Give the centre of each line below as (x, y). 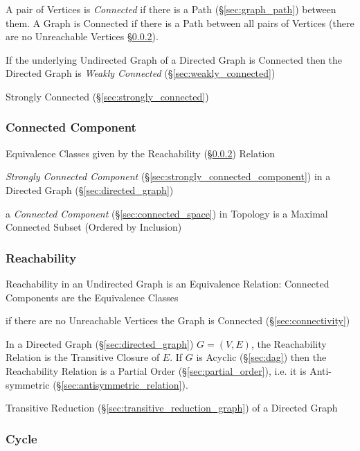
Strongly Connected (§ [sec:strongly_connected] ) (107, 96)
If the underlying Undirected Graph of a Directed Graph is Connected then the (174, 59)
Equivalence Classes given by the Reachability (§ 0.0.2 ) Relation (141, 153)
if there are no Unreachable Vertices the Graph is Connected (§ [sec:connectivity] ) (178, 320)
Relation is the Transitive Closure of (83, 357)
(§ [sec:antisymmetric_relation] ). (120, 384)
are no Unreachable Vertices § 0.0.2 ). (82, 36)
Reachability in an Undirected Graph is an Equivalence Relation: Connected (168, 283)
